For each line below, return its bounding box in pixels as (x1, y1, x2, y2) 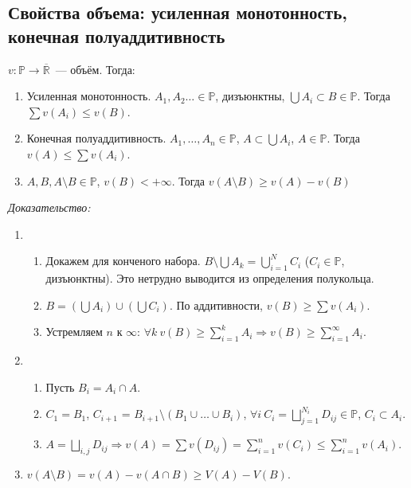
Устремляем (45, 323, 103, 340)
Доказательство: (8, 199, 91, 216)
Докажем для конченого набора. (45, 252, 201, 269)
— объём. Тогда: (55, 61, 135, 77)
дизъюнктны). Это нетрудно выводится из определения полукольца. (45, 270, 374, 287)
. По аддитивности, (169, 296, 263, 313)
